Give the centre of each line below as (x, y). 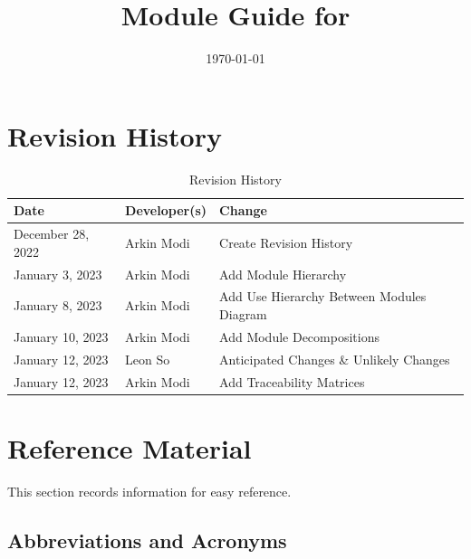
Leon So (148, 359)
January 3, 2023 (58, 274)
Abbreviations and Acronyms (147, 540)
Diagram (243, 313)
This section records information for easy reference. (149, 491)
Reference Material (130, 447)
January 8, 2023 (58, 305)
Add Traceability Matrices (292, 381)
